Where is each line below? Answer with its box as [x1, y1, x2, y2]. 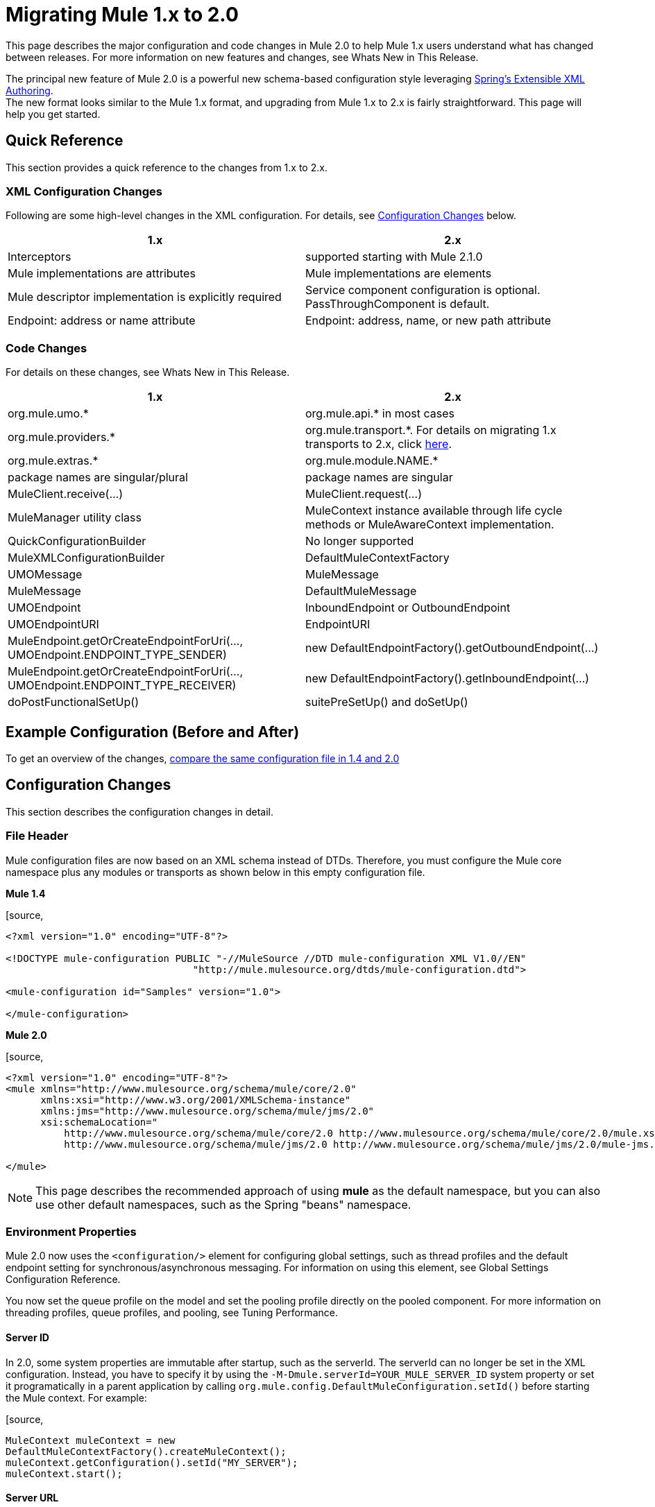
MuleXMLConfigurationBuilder [8, 551, 165, 565]
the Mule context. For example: [6, 1391, 147, 1404]
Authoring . [6, 84, 53, 96]
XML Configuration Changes [6, 184, 163, 198]
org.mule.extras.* [8, 454, 99, 468]
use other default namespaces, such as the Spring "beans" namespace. [35, 1197, 411, 1212]
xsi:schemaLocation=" [40, 1116, 158, 1128]
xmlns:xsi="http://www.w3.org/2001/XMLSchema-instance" [40, 1094, 351, 1105]
